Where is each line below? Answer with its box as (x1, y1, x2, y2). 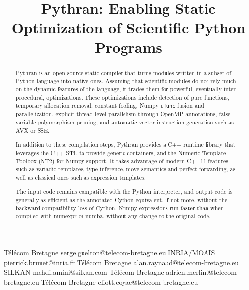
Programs (95, 37, 162, 57)
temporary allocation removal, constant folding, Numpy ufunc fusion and (15, 101, 204, 110)
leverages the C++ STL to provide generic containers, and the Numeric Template (15, 148, 226, 157)
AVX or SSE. (15, 126, 50, 134)
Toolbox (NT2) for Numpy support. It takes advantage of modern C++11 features (15, 157, 228, 165)
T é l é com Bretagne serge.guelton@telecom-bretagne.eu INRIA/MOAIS (4, 247, 215, 257)
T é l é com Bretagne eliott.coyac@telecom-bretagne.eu (41, 276, 198, 287)
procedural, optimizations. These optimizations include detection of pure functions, (15, 93, 229, 101)
